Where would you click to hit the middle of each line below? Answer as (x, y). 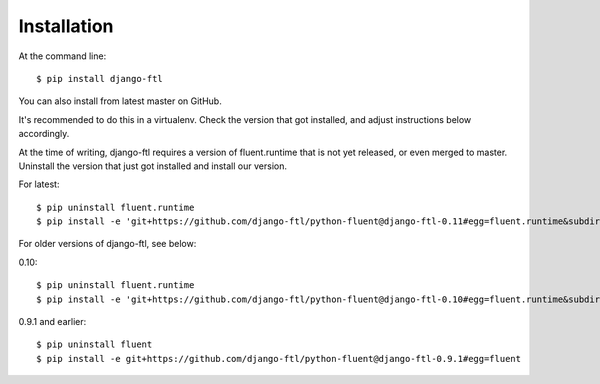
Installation (66, 26)
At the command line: (62, 56)
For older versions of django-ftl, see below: (107, 244)
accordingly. (44, 134)
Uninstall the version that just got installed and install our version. (152, 166)
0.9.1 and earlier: (52, 322)
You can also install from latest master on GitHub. (120, 101)
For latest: (39, 184)
